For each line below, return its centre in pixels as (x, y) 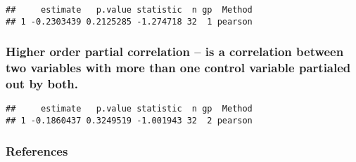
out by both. (42, 84)
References (37, 150)
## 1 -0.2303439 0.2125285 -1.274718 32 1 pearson (129, 21)
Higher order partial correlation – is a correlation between (175, 52)
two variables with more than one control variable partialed (178, 68)
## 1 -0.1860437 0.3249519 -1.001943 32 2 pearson (129, 121)
